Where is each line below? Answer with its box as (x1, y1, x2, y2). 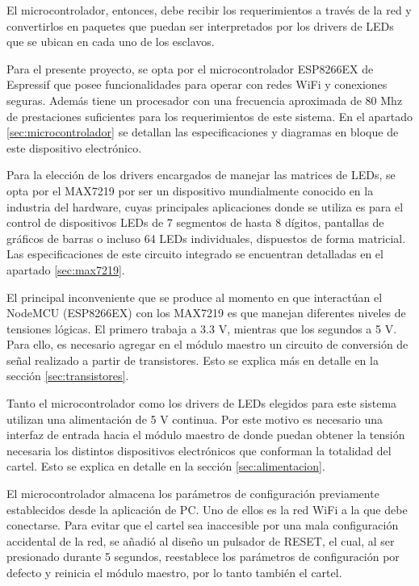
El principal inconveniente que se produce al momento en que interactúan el (6, 288, 383, 305)
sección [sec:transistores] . (6, 367, 129, 384)
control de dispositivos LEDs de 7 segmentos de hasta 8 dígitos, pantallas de (6, 214, 384, 231)
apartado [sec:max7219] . (6, 261, 125, 278)
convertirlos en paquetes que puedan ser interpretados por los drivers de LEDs (6, 17, 394, 34)
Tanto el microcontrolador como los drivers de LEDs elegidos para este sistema (6, 395, 397, 412)
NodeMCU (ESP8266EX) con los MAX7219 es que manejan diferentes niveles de (6, 304, 406, 321)
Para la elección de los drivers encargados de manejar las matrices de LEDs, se (6, 166, 396, 183)
